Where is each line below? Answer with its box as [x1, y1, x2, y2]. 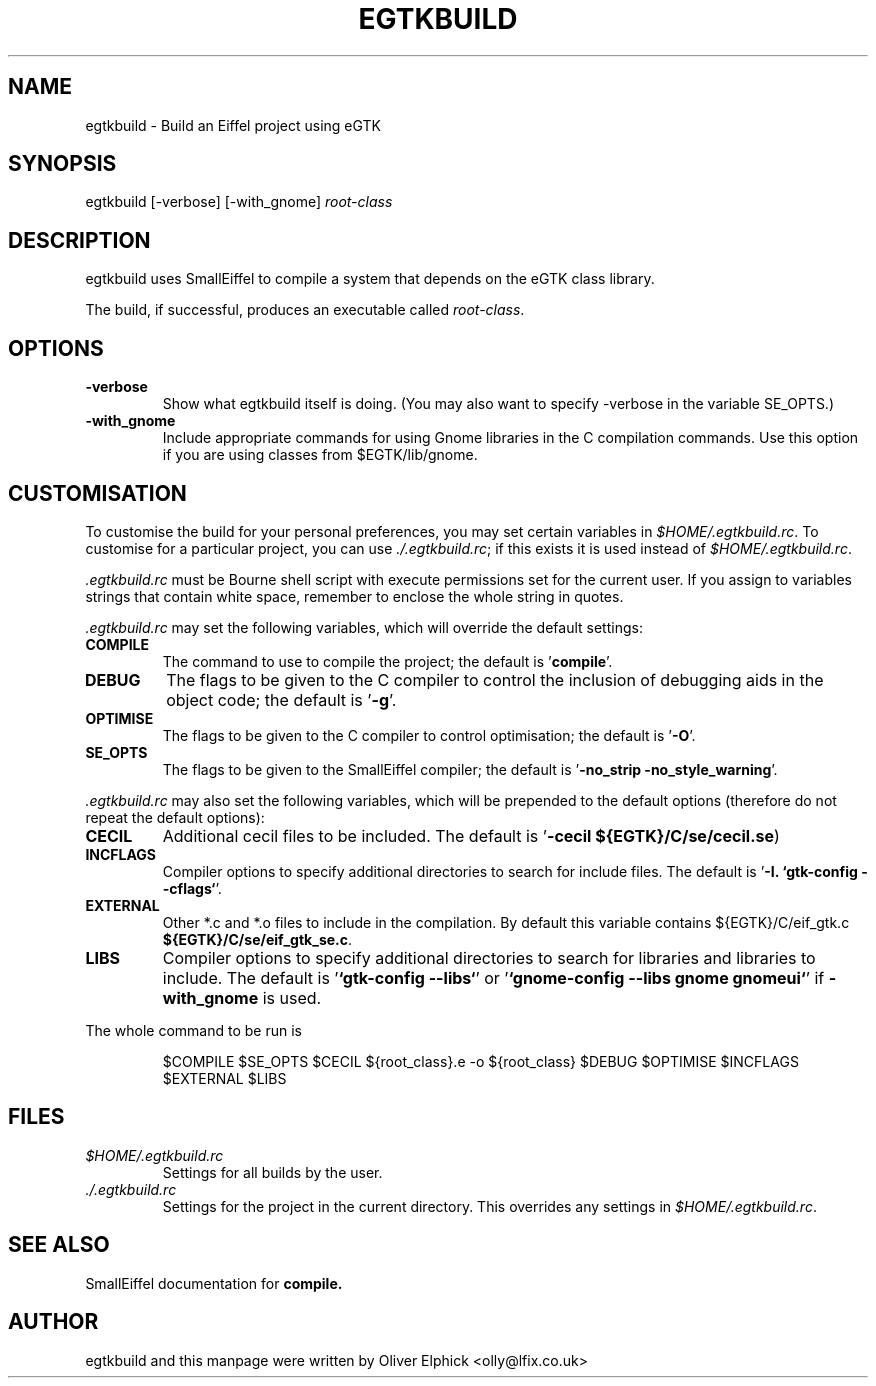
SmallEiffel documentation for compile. [85, 1274, 343, 1292]
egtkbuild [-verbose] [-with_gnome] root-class [85, 193, 393, 211]
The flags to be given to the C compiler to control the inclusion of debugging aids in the [166, 669, 824, 690]
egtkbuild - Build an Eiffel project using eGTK [85, 116, 381, 134]
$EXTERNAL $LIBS [162, 1069, 287, 1087]
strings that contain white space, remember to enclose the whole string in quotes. [85, 587, 624, 605]
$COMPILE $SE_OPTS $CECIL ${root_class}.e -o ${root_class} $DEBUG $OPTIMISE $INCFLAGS [162, 1052, 799, 1070]
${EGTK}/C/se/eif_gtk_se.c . [162, 930, 353, 948]
